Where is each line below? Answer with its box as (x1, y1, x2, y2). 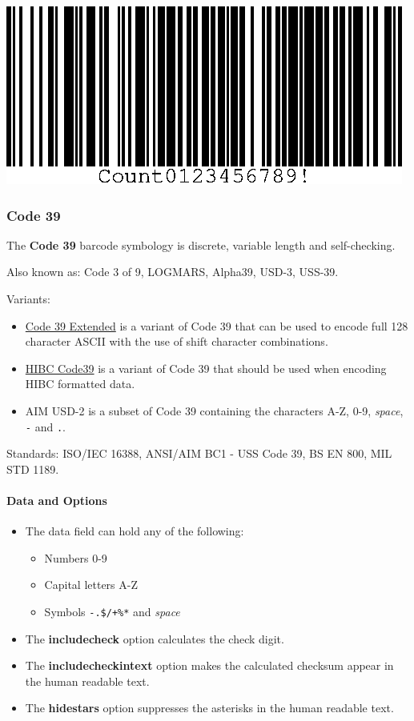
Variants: (6, 290, 50, 306)
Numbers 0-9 (44, 549, 107, 566)
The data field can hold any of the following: (25, 523, 244, 539)
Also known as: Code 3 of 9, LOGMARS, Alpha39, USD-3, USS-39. (6, 263, 339, 280)
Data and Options (6, 492, 107, 508)
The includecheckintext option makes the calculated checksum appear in (25, 657, 394, 674)
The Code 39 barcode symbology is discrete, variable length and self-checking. (6, 236, 396, 253)
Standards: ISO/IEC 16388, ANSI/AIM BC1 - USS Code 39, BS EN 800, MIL (6, 445, 392, 462)
